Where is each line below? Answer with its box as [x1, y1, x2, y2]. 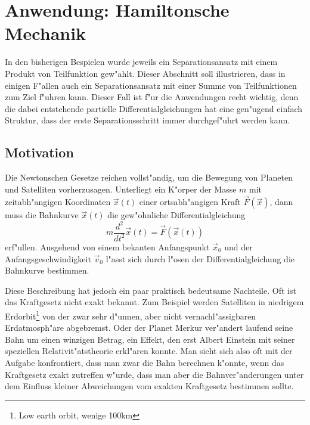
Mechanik [5, 21, 86, 45]
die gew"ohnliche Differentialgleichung [107, 209, 246, 221]
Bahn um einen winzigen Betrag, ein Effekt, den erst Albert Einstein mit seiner [5, 333, 295, 345]
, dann [269, 196, 293, 208]
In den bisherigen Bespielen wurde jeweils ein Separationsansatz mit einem [5, 55, 278, 68]
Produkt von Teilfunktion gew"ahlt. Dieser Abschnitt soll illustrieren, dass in [5, 67, 286, 79]
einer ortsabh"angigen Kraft [139, 196, 241, 208]
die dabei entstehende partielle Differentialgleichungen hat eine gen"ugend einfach [5, 102, 303, 114]
